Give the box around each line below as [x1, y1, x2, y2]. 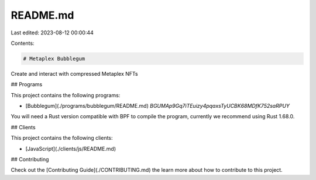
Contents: [11, 40, 35, 47]
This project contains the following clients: [11, 135, 114, 142]
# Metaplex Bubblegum [23, 55, 85, 62]
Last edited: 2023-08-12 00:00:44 [11, 29, 94, 36]
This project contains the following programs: [11, 91, 121, 98]
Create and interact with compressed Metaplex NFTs [11, 70, 138, 77]
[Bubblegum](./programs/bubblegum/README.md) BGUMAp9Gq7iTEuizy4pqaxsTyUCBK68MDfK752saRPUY [25, 103, 290, 110]
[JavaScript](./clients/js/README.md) [25, 145, 116, 152]
